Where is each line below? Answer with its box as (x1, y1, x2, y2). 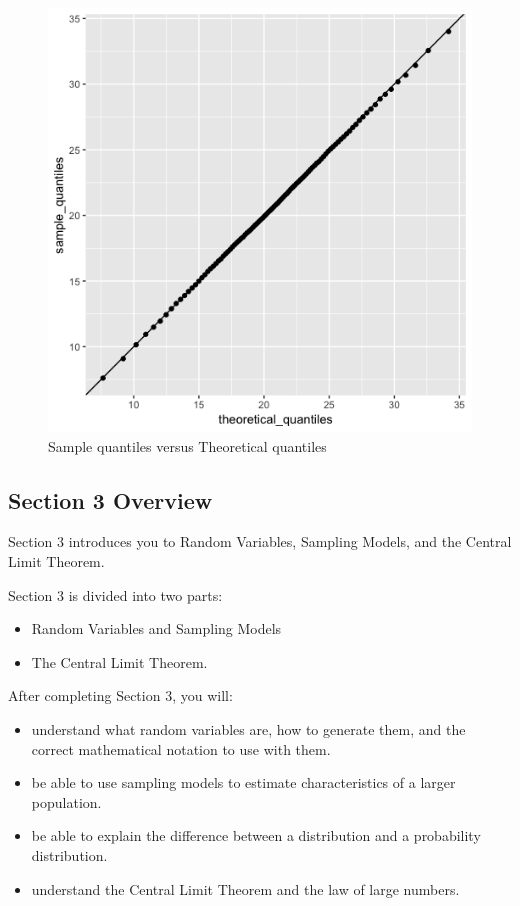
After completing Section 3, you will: (8, 685, 233, 706)
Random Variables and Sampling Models (31, 618, 282, 639)
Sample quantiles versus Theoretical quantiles (48, 435, 327, 456)
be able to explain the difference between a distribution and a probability (31, 825, 481, 846)
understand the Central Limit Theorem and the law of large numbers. (31, 878, 460, 899)
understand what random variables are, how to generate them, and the (31, 718, 466, 739)
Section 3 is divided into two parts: (8, 584, 223, 605)
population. (31, 791, 102, 812)
